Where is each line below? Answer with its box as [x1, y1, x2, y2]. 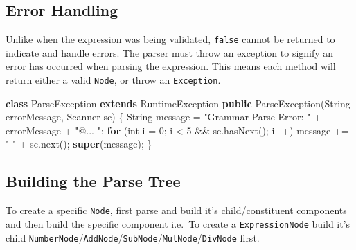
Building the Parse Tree [6, 170, 181, 192]
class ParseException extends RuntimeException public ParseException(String [6, 96, 350, 110]
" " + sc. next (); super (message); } [6, 136, 152, 151]
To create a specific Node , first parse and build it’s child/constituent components [6, 203, 347, 217]
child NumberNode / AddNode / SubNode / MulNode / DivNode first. [6, 230, 260, 244]
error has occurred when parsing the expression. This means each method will [6, 59, 336, 73]
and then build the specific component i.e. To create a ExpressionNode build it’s [6, 216, 350, 231]
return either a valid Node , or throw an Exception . [6, 73, 221, 87]
